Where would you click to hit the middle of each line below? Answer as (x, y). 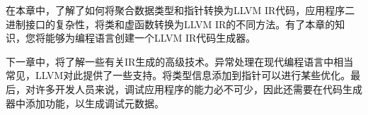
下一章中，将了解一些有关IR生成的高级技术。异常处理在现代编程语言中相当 (180, 61)
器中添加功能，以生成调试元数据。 (85, 103)
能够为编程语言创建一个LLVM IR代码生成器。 (150, 38)
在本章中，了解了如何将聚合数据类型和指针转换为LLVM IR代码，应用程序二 (180, 10)
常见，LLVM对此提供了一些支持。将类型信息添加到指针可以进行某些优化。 (178, 75)
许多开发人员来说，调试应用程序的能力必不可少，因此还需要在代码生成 (199, 89)
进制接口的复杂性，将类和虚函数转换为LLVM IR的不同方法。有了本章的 (171, 24)
